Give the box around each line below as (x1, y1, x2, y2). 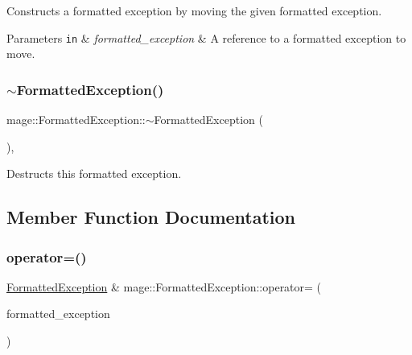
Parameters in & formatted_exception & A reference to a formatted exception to (6, 29, 406, 46)
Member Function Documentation (6, 204, 296, 229)
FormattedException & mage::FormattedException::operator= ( (6, 278, 322, 295)
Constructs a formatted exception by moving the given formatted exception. (6, 2, 382, 19)
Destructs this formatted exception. (6, 165, 182, 182)
